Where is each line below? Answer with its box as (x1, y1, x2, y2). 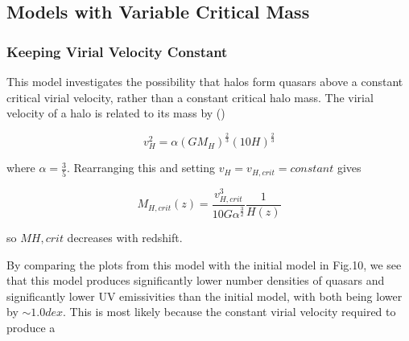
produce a (6, 318, 56, 335)
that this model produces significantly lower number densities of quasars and (6, 272, 385, 289)
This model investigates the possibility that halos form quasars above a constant (6, 73, 403, 89)
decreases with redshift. (67, 229, 183, 246)
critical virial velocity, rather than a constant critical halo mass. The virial (6, 88, 374, 105)
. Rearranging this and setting (67, 159, 216, 176)
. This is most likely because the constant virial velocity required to (63, 303, 396, 320)
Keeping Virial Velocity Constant (6, 41, 228, 61)
